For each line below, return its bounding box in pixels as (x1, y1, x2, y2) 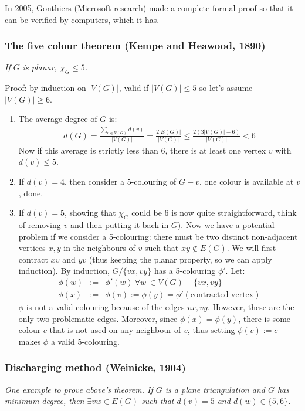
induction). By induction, (18, 264, 110, 277)
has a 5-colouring (154, 264, 216, 277)
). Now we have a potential (177, 219, 274, 231)
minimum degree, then (5, 395, 84, 407)
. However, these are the (207, 301, 294, 313)
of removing (18, 219, 61, 231)
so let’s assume (199, 81, 253, 94)
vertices (18, 242, 46, 254)
